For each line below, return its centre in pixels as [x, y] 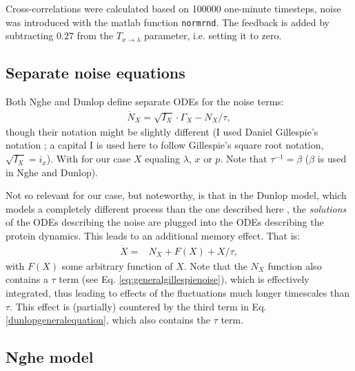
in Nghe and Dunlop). [52, 172]
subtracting [30, 35]
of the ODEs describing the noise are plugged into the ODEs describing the [165, 222]
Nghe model [50, 357]
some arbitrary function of [117, 265]
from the [95, 35]
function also [295, 265]
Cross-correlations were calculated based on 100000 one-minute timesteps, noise [173, 8]
